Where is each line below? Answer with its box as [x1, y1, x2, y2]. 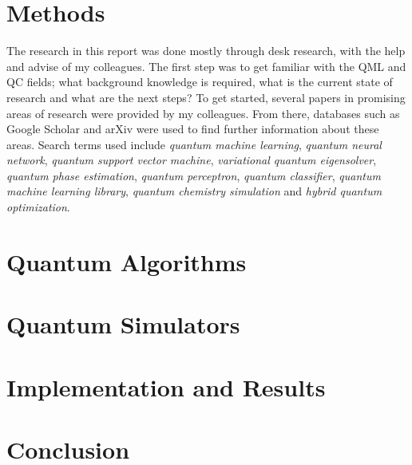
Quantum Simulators [6, 308, 240, 341]
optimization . [6, 199, 70, 215]
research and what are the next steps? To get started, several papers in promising [6, 89, 406, 105]
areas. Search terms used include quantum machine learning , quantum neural [6, 136, 382, 152]
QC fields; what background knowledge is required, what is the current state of [6, 73, 393, 90]
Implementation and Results [6, 370, 326, 403]
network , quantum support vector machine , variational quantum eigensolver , [6, 152, 377, 168]
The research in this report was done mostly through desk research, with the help [6, 42, 406, 59]
